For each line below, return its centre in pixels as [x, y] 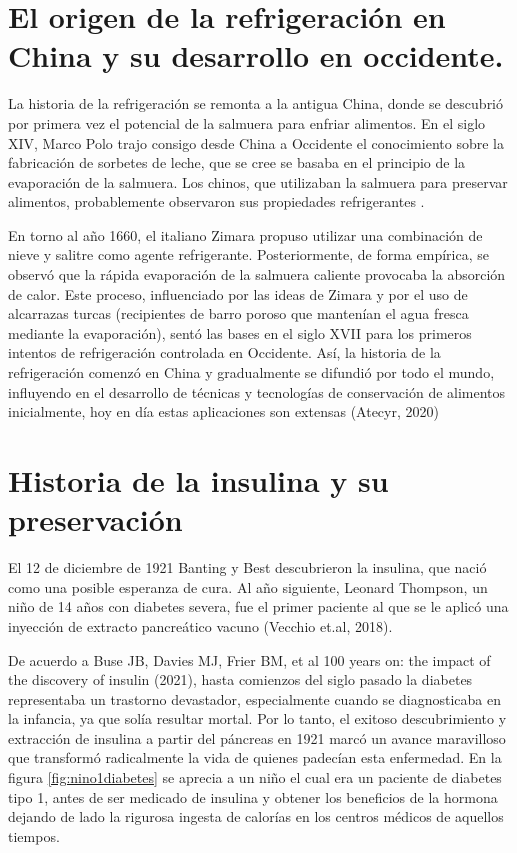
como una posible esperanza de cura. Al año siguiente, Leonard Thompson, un [248, 586]
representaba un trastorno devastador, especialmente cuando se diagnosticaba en [254, 698]
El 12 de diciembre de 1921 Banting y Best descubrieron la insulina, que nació [247, 567]
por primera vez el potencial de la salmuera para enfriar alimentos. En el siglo [247, 122]
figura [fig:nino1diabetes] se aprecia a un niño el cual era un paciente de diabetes [255, 777]
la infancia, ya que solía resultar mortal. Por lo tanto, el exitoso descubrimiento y [257, 718]
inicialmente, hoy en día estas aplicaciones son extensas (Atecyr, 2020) [223, 411]
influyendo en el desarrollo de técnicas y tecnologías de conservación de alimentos [257, 391]
